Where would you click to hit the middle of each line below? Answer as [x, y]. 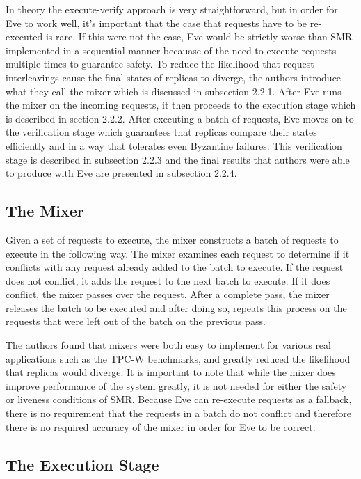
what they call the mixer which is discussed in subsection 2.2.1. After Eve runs [174, 91]
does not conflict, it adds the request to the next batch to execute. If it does [168, 280]
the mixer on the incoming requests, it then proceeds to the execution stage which [181, 105]
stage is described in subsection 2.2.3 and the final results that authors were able [178, 159]
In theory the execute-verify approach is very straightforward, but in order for [172, 9]
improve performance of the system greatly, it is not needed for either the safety [176, 385]
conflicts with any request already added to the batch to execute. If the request [175, 267]
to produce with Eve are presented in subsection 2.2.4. [121, 173]
